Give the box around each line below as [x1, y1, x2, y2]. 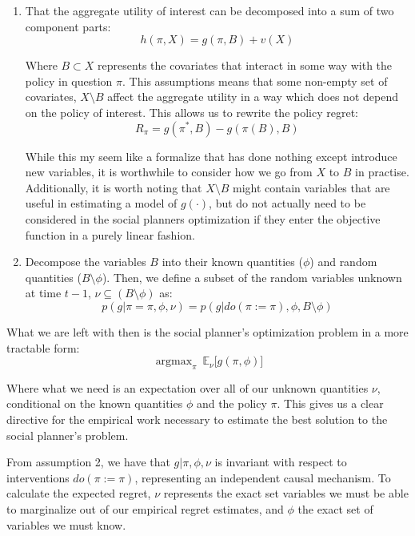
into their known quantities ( [162, 253, 303, 270]
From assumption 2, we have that [6, 453, 170, 470]
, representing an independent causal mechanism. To [134, 469, 391, 486]
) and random [309, 253, 377, 270]
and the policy [196, 395, 267, 412]
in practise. [355, 163, 409, 180]
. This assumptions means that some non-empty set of [122, 72, 388, 89]
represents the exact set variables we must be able [163, 485, 409, 502]
